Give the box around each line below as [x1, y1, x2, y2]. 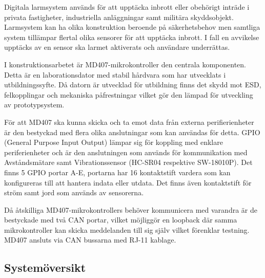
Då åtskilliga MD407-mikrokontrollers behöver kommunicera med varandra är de [4, 204, 257, 215]
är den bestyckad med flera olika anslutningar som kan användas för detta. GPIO [4, 126, 260, 137]
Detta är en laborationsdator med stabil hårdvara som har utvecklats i [4, 69, 226, 80]
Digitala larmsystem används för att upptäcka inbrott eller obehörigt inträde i [4, 2, 250, 12]
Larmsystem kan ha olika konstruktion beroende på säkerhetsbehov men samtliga [4, 22, 260, 32]
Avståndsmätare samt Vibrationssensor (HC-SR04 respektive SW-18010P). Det [4, 157, 253, 168]
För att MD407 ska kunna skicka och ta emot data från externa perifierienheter [4, 116, 254, 127]
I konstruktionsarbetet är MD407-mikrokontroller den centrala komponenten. [4, 59, 246, 69]
